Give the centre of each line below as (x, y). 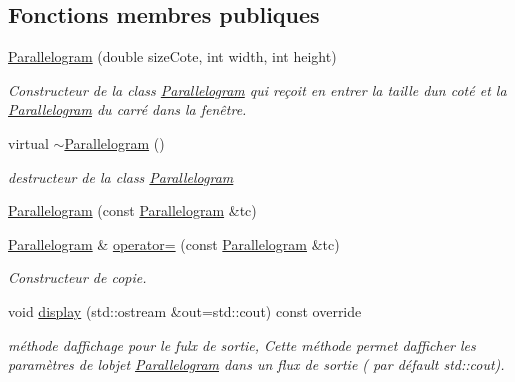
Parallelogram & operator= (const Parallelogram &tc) (174, 243)
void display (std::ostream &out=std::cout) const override (185, 310)
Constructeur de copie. (77, 277)
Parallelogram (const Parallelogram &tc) (132, 210)
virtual (28, 142)
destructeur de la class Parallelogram (121, 176)
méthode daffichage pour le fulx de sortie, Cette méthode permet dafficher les (242, 344)
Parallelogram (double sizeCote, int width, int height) (172, 56)
